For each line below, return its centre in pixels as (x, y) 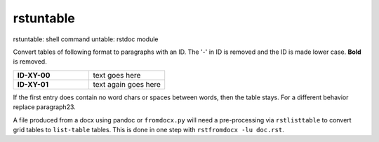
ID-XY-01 (33, 84)
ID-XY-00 (34, 75)
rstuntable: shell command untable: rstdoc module (86, 39)
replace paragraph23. (45, 107)
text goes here (117, 75)
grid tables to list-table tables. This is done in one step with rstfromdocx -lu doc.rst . (148, 129)
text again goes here (127, 84)
